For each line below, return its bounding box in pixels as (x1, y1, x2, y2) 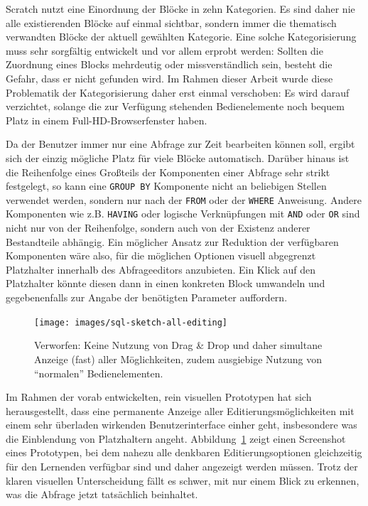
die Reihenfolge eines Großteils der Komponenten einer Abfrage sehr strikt (6, 164, 330, 179)
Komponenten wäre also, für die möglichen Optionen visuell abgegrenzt (6, 248, 316, 263)
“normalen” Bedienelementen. (34, 365, 163, 380)
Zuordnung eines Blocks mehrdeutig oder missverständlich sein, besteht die (6, 57, 332, 72)
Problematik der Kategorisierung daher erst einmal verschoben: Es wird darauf (6, 85, 350, 99)
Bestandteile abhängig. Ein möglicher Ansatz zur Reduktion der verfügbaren (6, 234, 339, 249)
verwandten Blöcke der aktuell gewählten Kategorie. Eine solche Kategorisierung (6, 29, 357, 44)
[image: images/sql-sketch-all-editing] (34, 317, 228, 328)
